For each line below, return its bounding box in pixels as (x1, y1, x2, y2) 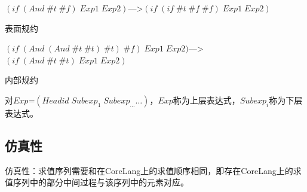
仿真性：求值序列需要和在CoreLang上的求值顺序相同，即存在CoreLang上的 (5, 164, 293, 176)
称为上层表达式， (173, 93, 240, 106)
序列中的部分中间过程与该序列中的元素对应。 (13, 176, 189, 188)
